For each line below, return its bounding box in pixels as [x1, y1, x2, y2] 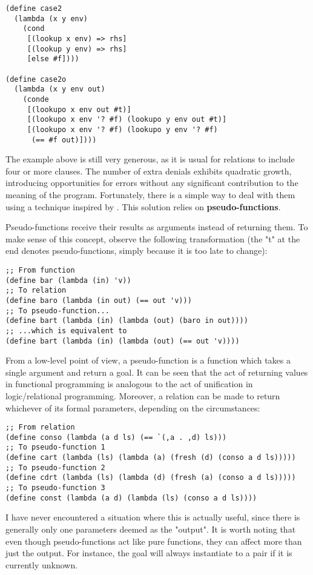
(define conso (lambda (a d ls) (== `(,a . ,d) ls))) [5, 433, 227, 442]
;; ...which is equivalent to [5, 326, 127, 335]
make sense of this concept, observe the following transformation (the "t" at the [5, 232, 300, 245]
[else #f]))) [27, 55, 79, 64]
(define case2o [5, 75, 67, 84]
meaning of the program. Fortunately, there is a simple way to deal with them [5, 188, 295, 201]
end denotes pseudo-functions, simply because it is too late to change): [5, 244, 268, 257]
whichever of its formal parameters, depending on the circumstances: [5, 401, 260, 414]
